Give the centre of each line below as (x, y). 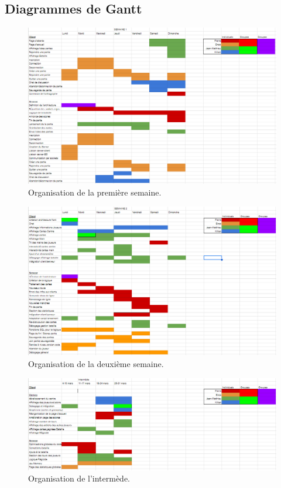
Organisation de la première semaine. (95, 192)
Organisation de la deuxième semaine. (96, 364)
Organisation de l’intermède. (79, 478)
